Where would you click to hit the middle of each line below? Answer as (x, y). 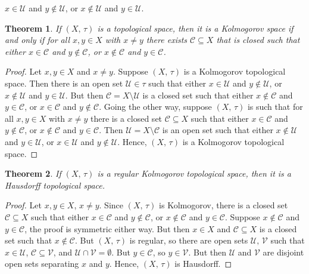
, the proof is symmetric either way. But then (107, 228)
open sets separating (42, 264)
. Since (111, 205)
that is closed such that (258, 40)
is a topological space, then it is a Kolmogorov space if (195, 28)
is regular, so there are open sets (189, 240)
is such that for (275, 107)
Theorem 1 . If (33, 28)
